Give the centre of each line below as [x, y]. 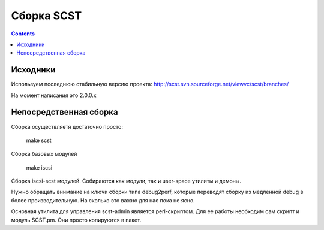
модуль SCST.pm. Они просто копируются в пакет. [76, 220]
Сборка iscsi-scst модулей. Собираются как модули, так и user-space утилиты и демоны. [126, 181]
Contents [23, 34]
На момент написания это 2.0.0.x [54, 95]
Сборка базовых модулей [44, 154]
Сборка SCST [46, 16]
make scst [39, 140]
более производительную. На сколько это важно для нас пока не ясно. [103, 200]
